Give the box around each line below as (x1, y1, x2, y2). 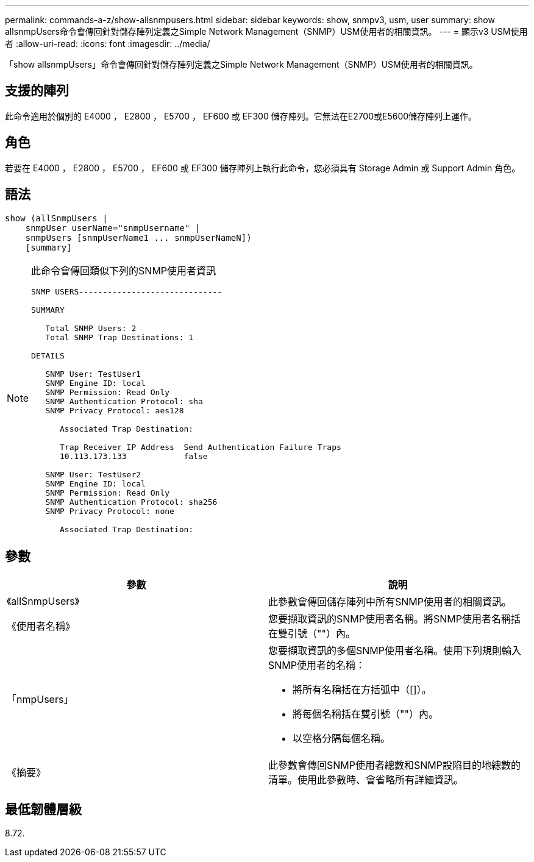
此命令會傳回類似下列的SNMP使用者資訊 (31, 264, 216, 277)
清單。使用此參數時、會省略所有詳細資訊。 (268, 774, 464, 786)
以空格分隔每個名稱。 (293, 732, 391, 745)
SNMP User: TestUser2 (45, 469, 141, 479)
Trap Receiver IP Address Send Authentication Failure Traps (60, 442, 341, 452)
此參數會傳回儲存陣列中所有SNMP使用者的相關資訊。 (268, 596, 511, 608)
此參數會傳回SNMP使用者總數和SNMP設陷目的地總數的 (268, 759, 521, 772)
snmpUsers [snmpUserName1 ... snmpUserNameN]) (25, 232, 252, 243)
